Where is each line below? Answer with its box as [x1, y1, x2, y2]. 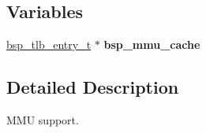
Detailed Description [6, 75, 179, 99]
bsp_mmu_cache [103, 36, 200, 53]
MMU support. [6, 112, 79, 127]
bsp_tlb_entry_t [6, 36, 92, 53]
